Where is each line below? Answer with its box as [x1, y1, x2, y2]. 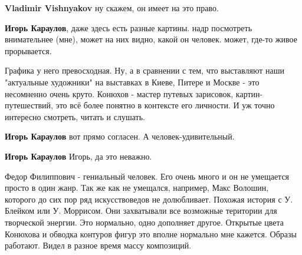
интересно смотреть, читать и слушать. [5, 110, 145, 122]
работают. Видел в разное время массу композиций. [5, 239, 192, 251]
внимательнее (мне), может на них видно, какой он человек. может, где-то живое [5, 33, 297, 45]
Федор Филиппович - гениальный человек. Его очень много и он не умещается [5, 170, 290, 182]
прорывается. [5, 44, 52, 57]
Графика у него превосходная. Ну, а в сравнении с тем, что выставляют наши [5, 64, 284, 77]
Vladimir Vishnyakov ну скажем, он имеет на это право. [5, 2, 219, 14]
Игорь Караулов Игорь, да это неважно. [5, 150, 152, 162]
